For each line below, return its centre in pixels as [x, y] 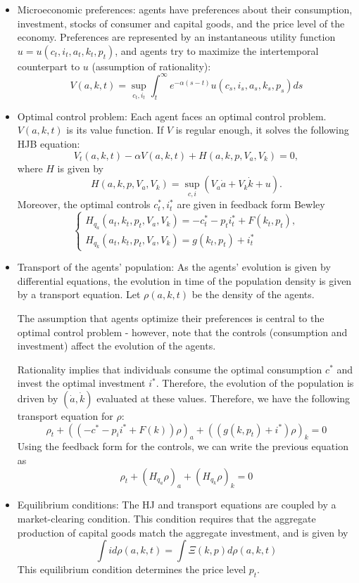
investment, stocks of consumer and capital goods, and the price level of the [181, 23]
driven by [38, 398]
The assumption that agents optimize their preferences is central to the [171, 318]
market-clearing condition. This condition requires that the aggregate [166, 519]
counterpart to [49, 66]
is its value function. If [115, 130]
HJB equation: [49, 143]
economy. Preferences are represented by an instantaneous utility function [176, 37]
